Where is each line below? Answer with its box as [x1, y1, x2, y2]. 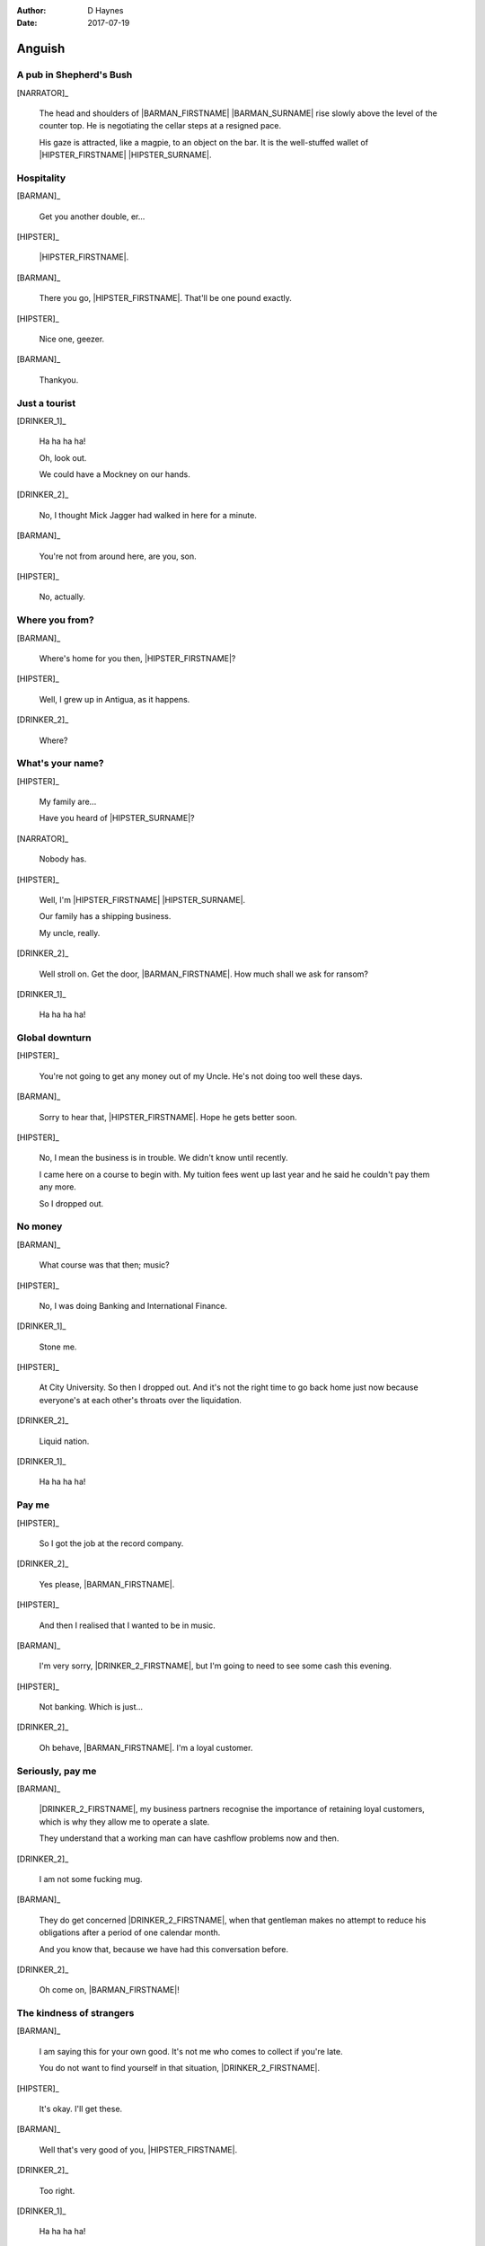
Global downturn [16, 1031, 92, 1044]
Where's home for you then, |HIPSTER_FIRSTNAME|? [39, 652, 236, 664]
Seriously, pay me [16, 1764, 97, 1777]
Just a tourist [16, 396, 76, 409]
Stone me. [39, 1341, 77, 1352]
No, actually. [39, 591, 85, 602]
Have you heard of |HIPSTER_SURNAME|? [39, 813, 195, 824]
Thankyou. [39, 374, 79, 385]
